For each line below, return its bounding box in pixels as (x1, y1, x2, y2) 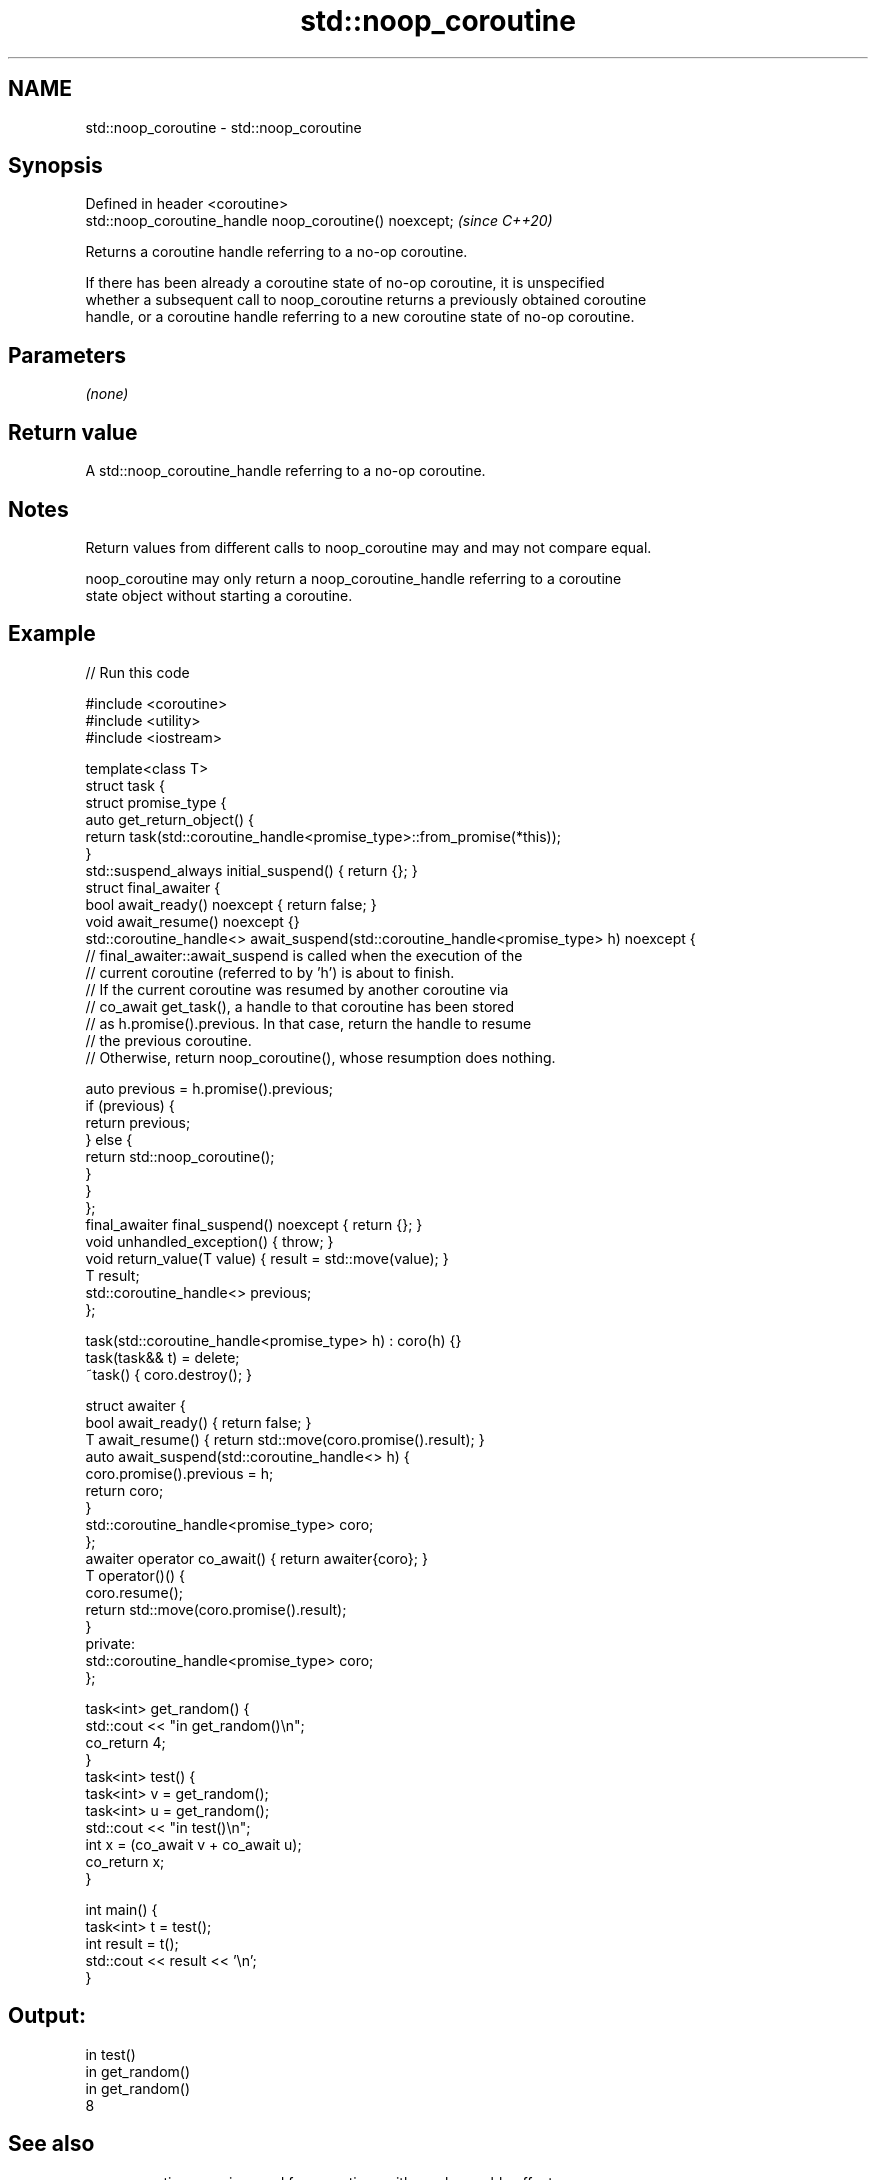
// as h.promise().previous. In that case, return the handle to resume (85, 1014, 532, 1032)
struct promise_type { (85, 793, 227, 811)
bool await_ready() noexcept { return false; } (85, 895, 377, 913)
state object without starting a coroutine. (85, 586, 353, 604)
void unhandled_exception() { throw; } (85, 1232, 334, 1250)
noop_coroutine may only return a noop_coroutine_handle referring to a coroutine (85, 569, 622, 587)
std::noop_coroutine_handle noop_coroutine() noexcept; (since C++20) (85, 212, 553, 230)
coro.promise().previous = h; (85, 1464, 274, 1482)
